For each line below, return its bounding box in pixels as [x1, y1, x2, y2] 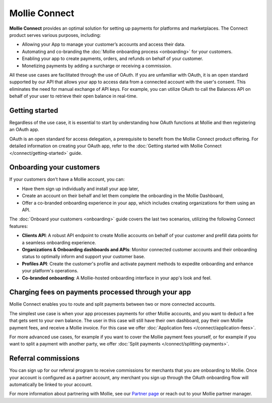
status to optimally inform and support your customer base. [22, 254, 146, 260]
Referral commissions [9, 354, 80, 363]
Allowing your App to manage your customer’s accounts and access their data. [22, 41, 186, 47]
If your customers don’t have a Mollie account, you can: [9, 177, 125, 183]
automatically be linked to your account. [9, 381, 93, 388]
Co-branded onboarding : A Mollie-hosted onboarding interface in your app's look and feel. [22, 275, 212, 281]
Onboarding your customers [9, 163, 100, 171]
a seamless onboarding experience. [22, 240, 96, 246]
